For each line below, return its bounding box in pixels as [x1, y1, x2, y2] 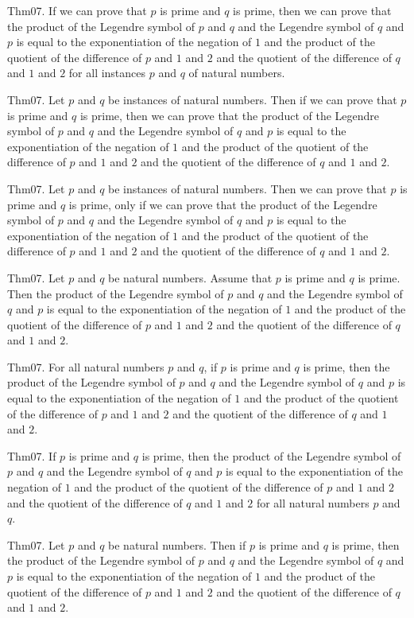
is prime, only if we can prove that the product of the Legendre [68, 196, 377, 212]
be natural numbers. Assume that [108, 269, 273, 286]
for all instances [68, 64, 146, 81]
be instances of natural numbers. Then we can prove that [108, 180, 387, 196]
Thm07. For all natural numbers [7, 358, 164, 375]
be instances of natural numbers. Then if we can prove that [108, 91, 397, 107]
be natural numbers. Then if [108, 536, 246, 553]
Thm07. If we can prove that [7, 2, 147, 18]
